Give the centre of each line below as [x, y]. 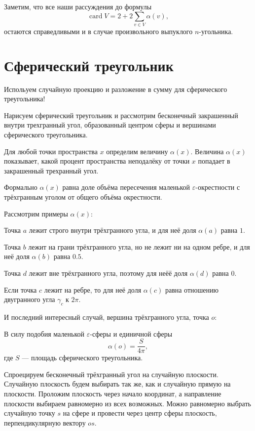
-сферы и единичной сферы [131, 333]
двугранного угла [30, 299]
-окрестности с [218, 187]
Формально [21, 187]
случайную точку [30, 413]
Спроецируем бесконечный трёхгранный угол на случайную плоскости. [111, 374]
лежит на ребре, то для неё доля [93, 289]
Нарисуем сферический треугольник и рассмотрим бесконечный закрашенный [121, 115]
